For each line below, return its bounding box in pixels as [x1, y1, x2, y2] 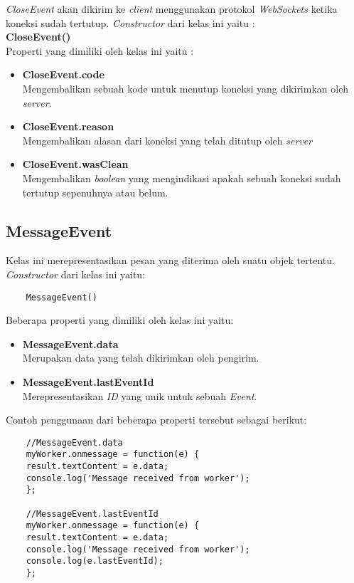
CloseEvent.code [22, 67, 104, 82]
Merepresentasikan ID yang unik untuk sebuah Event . [22, 388, 257, 403]
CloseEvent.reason [22, 119, 114, 134]
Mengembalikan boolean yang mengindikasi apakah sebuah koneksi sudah [22, 170, 341, 185]
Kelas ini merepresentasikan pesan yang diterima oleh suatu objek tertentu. [6, 253, 335, 268]
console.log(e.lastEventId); [26, 556, 163, 567]
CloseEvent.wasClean [22, 157, 129, 172]
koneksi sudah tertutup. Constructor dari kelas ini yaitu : [6, 15, 255, 30]
